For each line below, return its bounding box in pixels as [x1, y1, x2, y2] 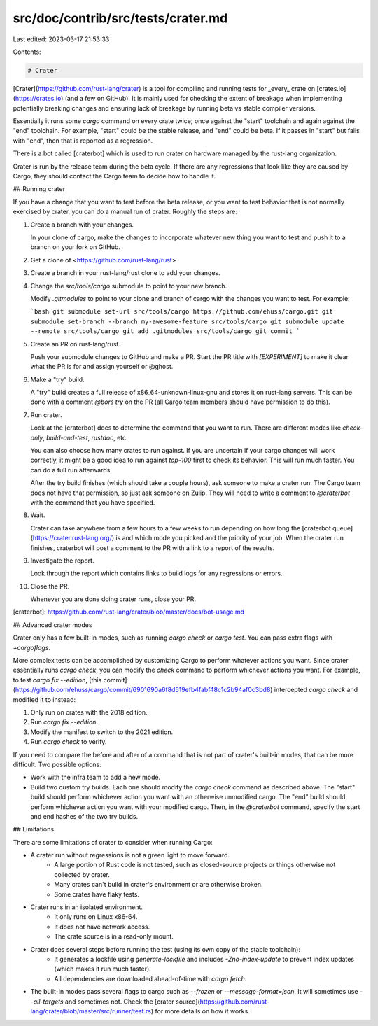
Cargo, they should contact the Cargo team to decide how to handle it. [13, 172, 216, 181]
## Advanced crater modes [13, 620, 92, 629]
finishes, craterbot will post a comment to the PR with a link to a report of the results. [30, 543, 275, 552]
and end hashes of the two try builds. [30, 812, 139, 820]
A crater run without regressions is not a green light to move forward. [30, 851, 230, 859]
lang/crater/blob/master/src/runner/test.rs [30, 1006, 152, 1015]
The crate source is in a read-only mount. [54, 932, 174, 941]
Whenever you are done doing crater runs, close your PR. [30, 595, 196, 603]
